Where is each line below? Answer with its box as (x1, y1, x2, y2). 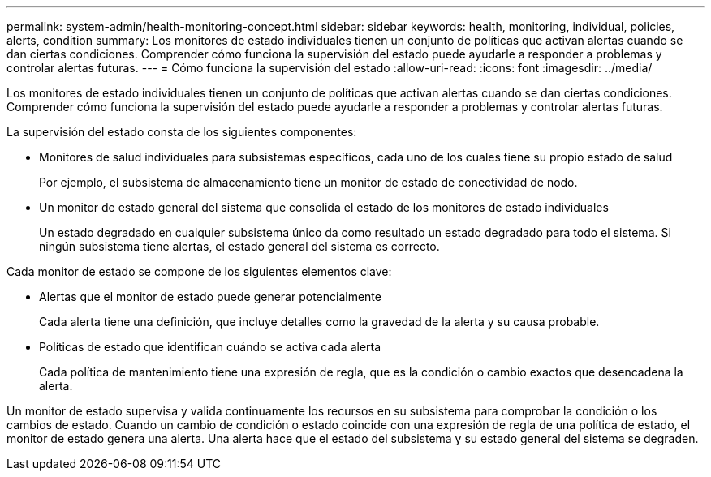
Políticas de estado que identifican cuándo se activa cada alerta (39, 340, 381, 354)
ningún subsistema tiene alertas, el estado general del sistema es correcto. (39, 239, 440, 253)
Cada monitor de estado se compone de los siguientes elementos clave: (6, 264, 392, 278)
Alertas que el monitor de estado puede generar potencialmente (39, 290, 381, 303)
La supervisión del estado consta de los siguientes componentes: (6, 125, 357, 139)
